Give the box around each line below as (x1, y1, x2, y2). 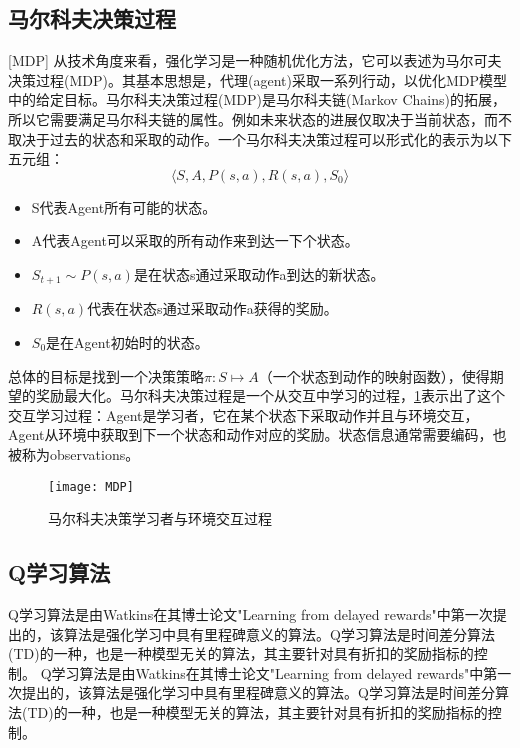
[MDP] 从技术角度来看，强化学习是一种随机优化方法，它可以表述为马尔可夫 (8, 50, 502, 71)
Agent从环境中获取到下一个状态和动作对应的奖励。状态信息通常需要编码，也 (8, 424, 507, 445)
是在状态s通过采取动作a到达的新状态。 (133, 263, 385, 284)
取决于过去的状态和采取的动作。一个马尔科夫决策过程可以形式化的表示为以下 (8, 128, 512, 149)
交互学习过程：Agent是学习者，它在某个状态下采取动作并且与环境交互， (8, 404, 479, 425)
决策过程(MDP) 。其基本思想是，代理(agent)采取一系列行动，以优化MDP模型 (8, 69, 507, 90)
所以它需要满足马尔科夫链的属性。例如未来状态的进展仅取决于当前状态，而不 (8, 108, 512, 129)
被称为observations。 (8, 443, 140, 464)
